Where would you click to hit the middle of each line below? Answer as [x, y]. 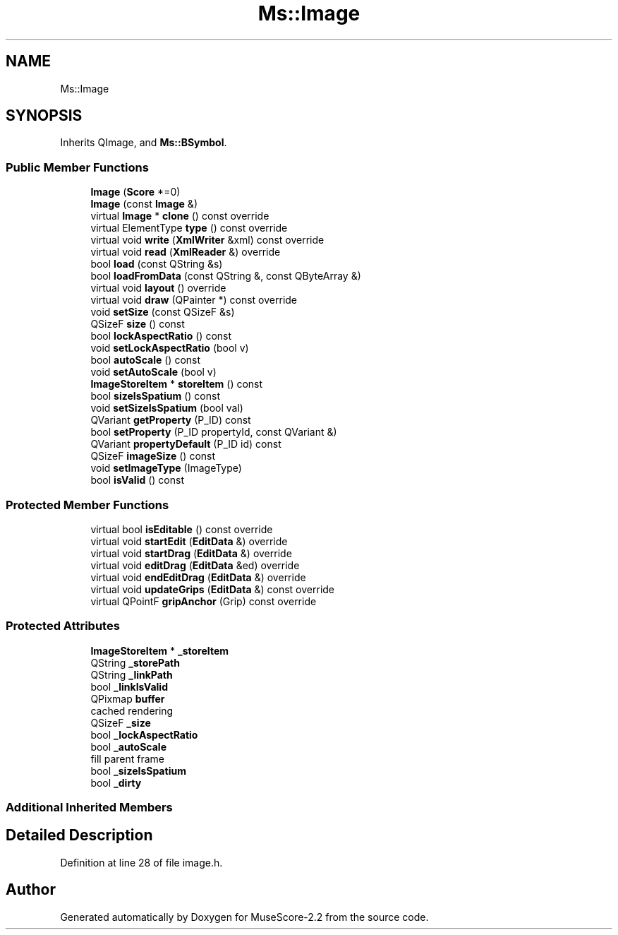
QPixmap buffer [128, 698]
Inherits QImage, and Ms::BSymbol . [144, 143]
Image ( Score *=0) [135, 192]
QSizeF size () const [138, 324]
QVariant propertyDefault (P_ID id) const [186, 444]
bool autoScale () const [146, 360]
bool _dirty [116, 782]
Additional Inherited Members [89, 808]
